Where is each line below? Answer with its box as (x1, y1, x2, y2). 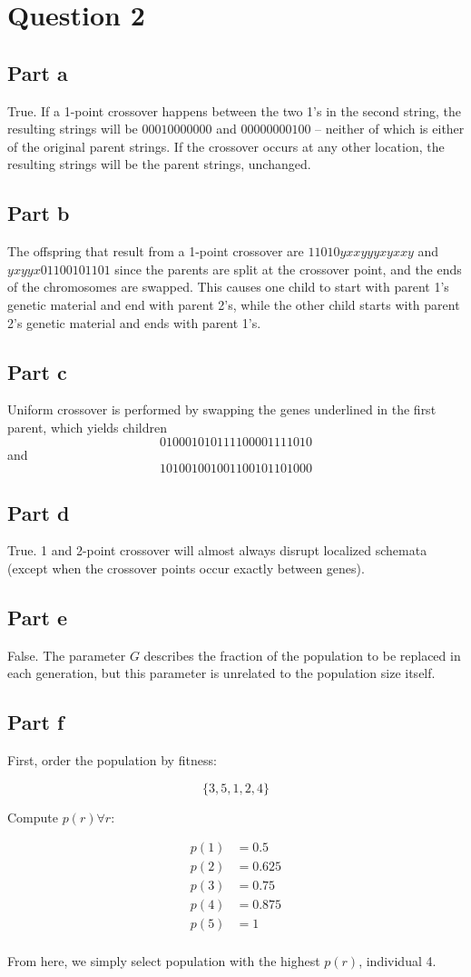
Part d (7, 498, 70, 526)
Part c (7, 357, 67, 385)
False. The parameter (7, 645, 126, 664)
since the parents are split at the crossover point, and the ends (114, 259, 462, 278)
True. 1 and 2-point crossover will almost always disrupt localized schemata (7, 541, 427, 560)
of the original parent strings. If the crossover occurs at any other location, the (7, 136, 445, 155)
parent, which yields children (7, 417, 167, 436)
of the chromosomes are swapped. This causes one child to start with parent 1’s (7, 277, 449, 296)
